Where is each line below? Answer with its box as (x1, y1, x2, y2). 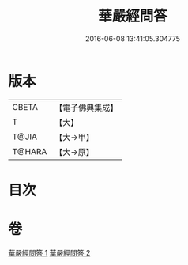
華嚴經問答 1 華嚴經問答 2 (8, 248, 91, 257)
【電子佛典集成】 (55, 102, 118, 113)
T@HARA (12, 146, 47, 157)
